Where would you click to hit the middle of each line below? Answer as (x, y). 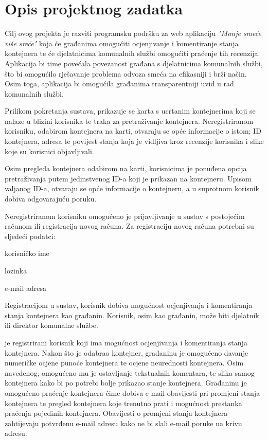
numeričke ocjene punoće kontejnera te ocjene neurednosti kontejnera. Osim (124, 363)
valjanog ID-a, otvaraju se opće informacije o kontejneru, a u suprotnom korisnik (132, 188)
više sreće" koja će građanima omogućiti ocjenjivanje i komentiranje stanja (122, 43)
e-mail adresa (25, 288)
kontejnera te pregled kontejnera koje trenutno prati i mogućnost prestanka (123, 403)
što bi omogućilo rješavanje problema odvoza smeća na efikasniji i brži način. (126, 73)
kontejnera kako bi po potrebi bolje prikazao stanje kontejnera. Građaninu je (126, 383)
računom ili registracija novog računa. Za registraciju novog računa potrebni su (129, 226)
